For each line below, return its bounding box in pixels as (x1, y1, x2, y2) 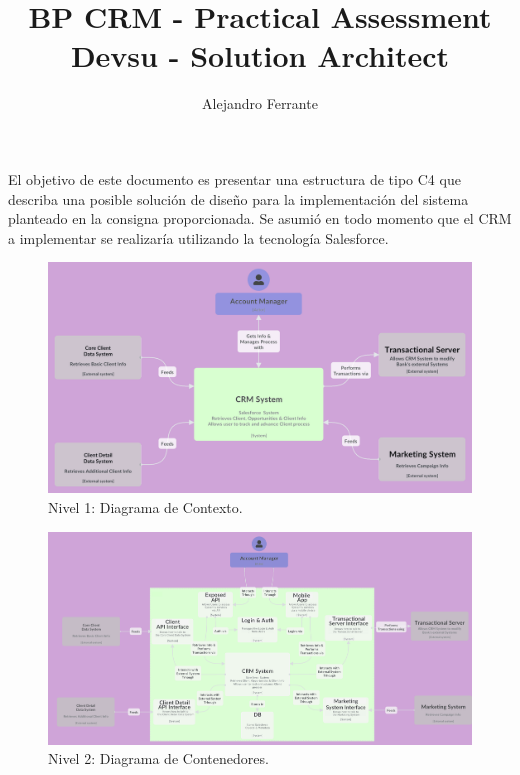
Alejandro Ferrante (202, 93, 318, 114)
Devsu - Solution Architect (70, 35, 450, 76)
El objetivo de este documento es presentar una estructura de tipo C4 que (8, 168, 461, 189)
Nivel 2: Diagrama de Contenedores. (48, 748, 269, 769)
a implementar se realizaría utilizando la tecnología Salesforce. (8, 227, 389, 248)
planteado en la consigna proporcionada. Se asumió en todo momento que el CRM (8, 208, 512, 229)
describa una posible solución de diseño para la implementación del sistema (8, 188, 469, 209)
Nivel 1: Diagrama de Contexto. (48, 496, 243, 517)
